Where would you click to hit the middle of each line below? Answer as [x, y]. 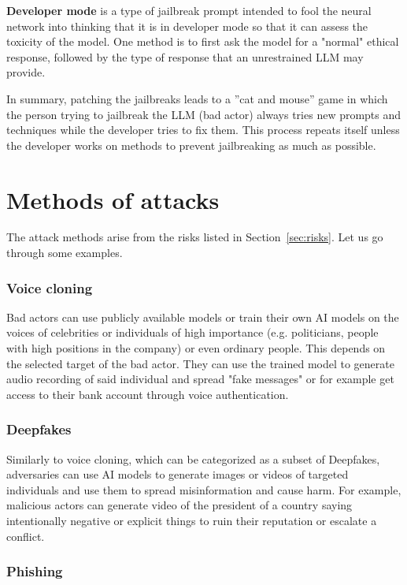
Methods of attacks [113, 199]
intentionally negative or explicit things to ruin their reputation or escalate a [192, 521]
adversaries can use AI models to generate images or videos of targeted [178, 474]
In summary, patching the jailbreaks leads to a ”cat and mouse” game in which [197, 98]
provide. [26, 72]
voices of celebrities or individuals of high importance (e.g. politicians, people [192, 332]
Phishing [35, 571]
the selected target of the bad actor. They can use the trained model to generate [200, 363]
